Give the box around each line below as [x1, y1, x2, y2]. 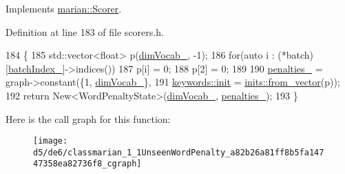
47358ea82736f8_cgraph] [33, 159, 142, 169]
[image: [33, 136, 68, 146]
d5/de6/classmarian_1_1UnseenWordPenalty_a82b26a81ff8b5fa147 [33, 147, 324, 157]
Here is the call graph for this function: [6, 111, 171, 126]
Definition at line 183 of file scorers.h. [6, 24, 164, 39]
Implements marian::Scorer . [6, 1, 122, 15]
